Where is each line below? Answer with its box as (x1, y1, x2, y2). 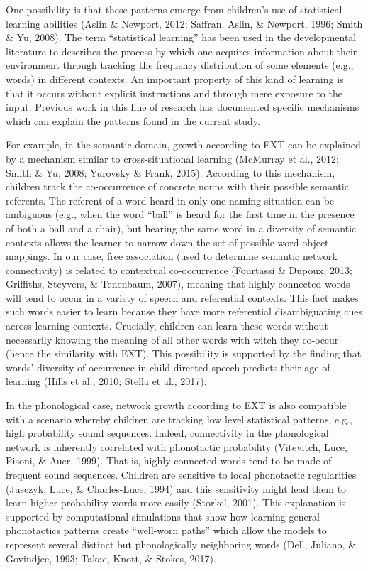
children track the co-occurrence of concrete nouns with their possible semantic (6, 179, 349, 194)
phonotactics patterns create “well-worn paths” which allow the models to (6, 523, 327, 538)
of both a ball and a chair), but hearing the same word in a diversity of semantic (6, 220, 357, 235)
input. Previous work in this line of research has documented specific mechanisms (6, 99, 359, 114)
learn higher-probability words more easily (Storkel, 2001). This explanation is (6, 495, 346, 510)
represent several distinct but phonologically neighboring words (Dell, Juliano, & (6, 536, 357, 551)
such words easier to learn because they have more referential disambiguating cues (6, 304, 363, 319)
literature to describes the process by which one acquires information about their (6, 43, 357, 58)
